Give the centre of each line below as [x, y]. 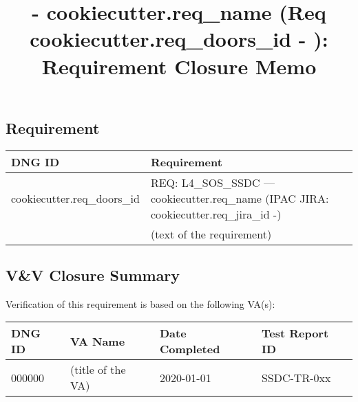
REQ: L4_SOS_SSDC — [212, 182]
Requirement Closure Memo [179, 66]
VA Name [98, 341]
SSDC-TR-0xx [296, 377]
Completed [190, 349]
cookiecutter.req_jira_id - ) [216, 214]
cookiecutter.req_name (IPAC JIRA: [240, 198]
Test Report [295, 333]
